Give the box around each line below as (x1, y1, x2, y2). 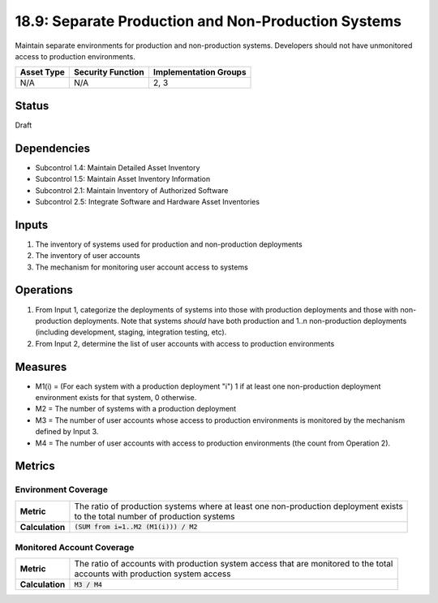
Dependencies (15, 141, 91, 155)
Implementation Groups (152, 67, 247, 78)
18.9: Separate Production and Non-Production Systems (15, 12, 401, 30)
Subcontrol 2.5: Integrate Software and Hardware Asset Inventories (35, 196, 260, 206)
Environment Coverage (15, 484, 109, 495)
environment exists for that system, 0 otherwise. (35, 392, 197, 402)
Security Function (74, 67, 145, 78)
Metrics (15, 459, 56, 473)
